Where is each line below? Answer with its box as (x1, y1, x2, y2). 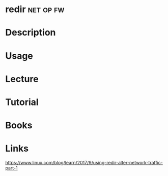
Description (5, 27, 56, 39)
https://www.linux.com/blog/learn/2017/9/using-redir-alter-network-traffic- (5, 160, 163, 166)
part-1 (5, 165, 18, 171)
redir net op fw (5, 4, 65, 15)
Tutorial (5, 96, 39, 108)
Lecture (5, 73, 39, 85)
